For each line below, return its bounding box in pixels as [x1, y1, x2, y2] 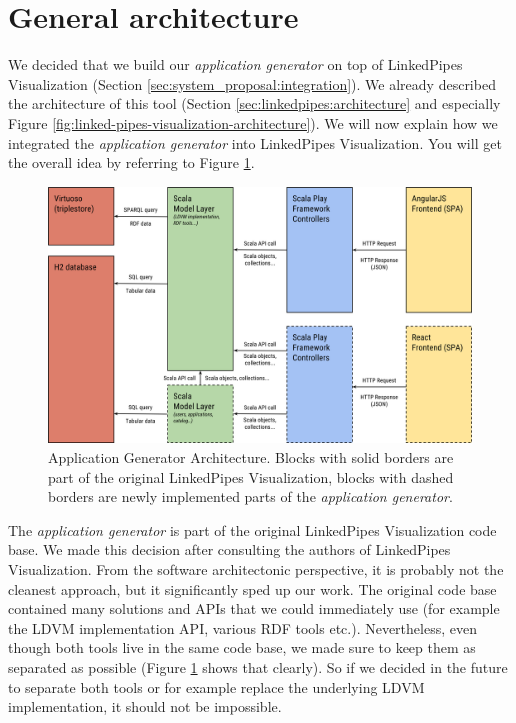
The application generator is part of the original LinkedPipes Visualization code [8, 519, 497, 540]
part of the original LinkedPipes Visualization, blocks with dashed [48, 466, 454, 487]
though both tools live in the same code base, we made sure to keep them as [8, 637, 476, 658]
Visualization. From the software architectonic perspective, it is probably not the [8, 558, 504, 579]
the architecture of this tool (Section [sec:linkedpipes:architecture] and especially [8, 93, 501, 114]
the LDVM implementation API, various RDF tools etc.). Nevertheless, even [8, 617, 477, 638]
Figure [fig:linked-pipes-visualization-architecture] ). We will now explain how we [8, 112, 498, 133]
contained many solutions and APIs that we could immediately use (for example [8, 598, 500, 619]
